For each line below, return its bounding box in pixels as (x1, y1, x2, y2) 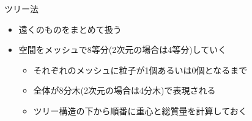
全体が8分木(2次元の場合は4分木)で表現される (33, 84, 216, 97)
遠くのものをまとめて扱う (18, 22, 122, 35)
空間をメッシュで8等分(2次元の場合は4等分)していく (18, 43, 227, 56)
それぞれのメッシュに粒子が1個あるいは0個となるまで (33, 63, 248, 76)
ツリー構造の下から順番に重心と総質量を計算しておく (33, 104, 247, 117)
